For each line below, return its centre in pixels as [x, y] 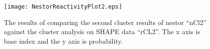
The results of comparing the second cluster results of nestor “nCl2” [105, 22]
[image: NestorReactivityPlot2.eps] [63, 7]
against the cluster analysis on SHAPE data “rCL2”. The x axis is [102, 31]
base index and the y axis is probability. [63, 41]
